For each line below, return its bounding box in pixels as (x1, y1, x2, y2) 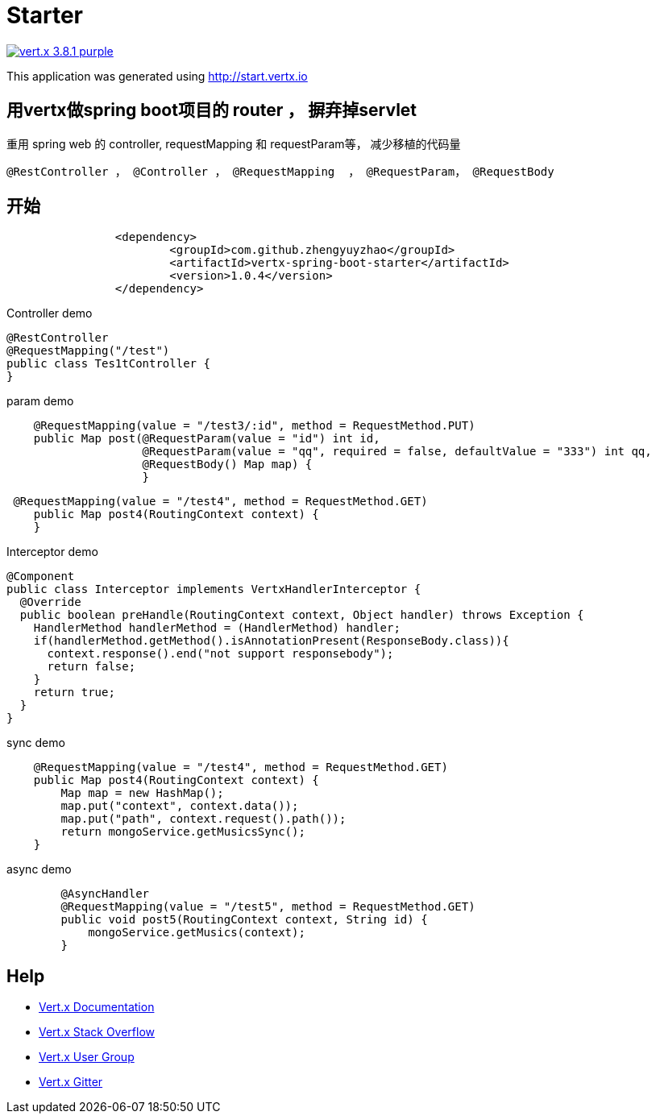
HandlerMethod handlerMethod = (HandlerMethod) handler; (33, 621, 401, 635)
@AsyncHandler (60, 887, 150, 901)
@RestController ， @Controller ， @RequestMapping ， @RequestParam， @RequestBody (6, 164, 554, 178)
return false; (47, 660, 136, 674)
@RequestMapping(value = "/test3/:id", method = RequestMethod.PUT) (33, 419, 475, 433)
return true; (33, 686, 115, 699)
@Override (19, 595, 81, 609)
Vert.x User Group (39, 1050, 135, 1064)
